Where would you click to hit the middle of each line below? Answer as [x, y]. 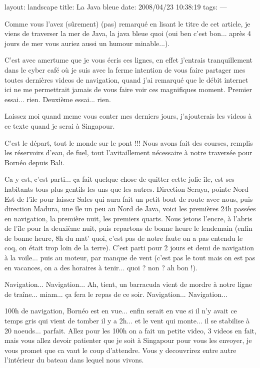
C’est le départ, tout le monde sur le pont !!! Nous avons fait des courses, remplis [129, 142]
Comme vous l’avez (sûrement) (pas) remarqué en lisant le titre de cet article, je [127, 23]
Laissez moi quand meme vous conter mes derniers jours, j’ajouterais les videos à [128, 116]
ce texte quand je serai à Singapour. [60, 125]
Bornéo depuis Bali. [35, 162]
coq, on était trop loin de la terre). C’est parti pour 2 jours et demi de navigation [129, 248]
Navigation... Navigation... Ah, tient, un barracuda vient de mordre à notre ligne [128, 284]
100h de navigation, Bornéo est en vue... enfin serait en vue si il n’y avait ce [121, 311]
